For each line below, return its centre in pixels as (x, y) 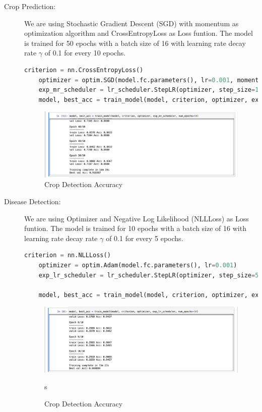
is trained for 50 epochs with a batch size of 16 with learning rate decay (135, 43)
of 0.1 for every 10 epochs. (85, 53)
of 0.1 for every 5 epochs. (145, 238)
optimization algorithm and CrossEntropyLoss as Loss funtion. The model (139, 33)
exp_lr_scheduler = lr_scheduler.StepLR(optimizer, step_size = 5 (149, 275)
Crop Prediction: (30, 6)
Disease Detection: (32, 201)
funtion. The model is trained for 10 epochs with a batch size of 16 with (135, 228)
